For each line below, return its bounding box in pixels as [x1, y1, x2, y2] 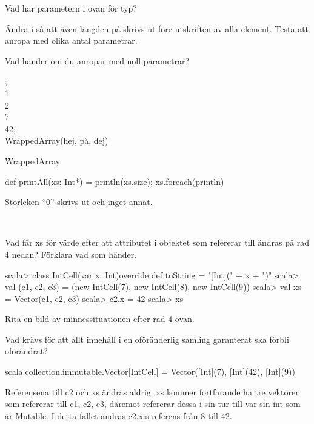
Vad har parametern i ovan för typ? [5, 2, 137, 14]
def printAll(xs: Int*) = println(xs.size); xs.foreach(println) [5, 175, 224, 187]
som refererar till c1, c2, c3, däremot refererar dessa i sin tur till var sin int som [5, 397, 301, 410]
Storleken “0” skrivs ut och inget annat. [5, 195, 153, 208]
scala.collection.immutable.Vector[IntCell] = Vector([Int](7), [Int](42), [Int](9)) [5, 365, 295, 378]
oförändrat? [5, 345, 48, 357]
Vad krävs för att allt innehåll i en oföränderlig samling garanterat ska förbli [5, 332, 289, 345]
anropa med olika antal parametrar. [5, 34, 138, 47]
